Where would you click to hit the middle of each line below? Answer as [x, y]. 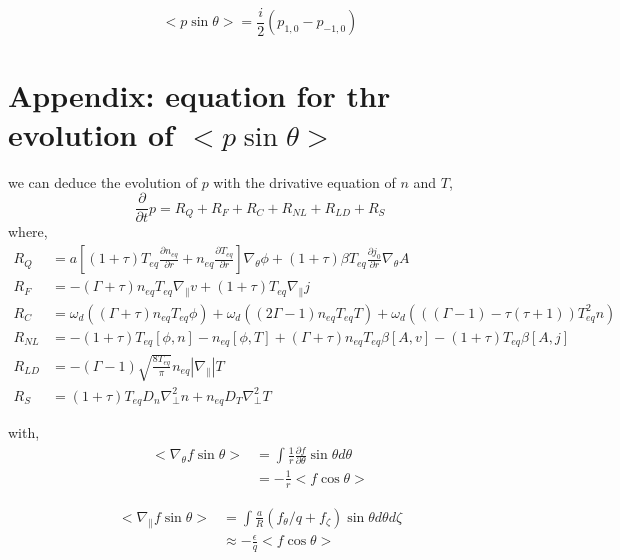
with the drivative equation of [304, 181]
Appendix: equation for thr [199, 94]
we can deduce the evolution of [102, 181]
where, [28, 231]
